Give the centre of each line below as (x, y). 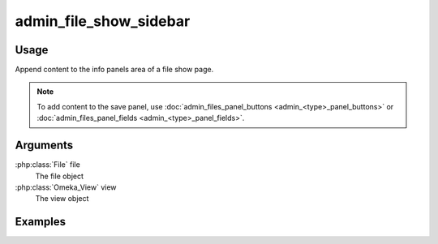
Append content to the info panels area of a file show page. (114, 70)
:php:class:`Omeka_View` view (66, 187)
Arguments (44, 146)
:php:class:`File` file (47, 165)
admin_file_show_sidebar (103, 21)
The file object (60, 176)
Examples (41, 222)
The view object (62, 199)
